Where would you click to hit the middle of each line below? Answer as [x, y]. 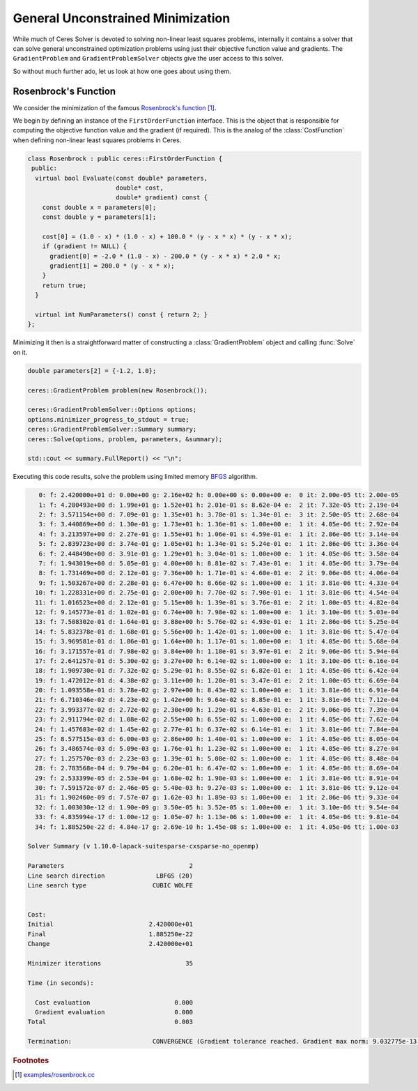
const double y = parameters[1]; [99, 217]
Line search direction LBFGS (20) [110, 876]
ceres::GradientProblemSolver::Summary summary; [112, 429]
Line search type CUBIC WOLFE [110, 885]
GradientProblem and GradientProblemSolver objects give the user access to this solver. [148, 59]
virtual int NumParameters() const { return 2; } [122, 315]
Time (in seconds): [61, 983]
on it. [20, 352]
